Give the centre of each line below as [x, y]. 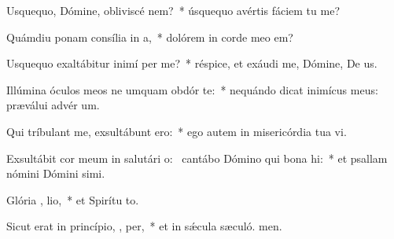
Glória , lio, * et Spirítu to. [73, 199]
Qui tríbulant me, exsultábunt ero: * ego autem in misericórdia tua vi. [177, 131]
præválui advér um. [53, 105]
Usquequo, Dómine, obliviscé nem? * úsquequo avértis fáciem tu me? [173, 10]
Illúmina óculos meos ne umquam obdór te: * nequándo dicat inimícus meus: [192, 89]
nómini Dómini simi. [56, 173]
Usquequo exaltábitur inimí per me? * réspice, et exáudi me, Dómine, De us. [192, 63]
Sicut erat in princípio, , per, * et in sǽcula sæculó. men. [144, 226]
